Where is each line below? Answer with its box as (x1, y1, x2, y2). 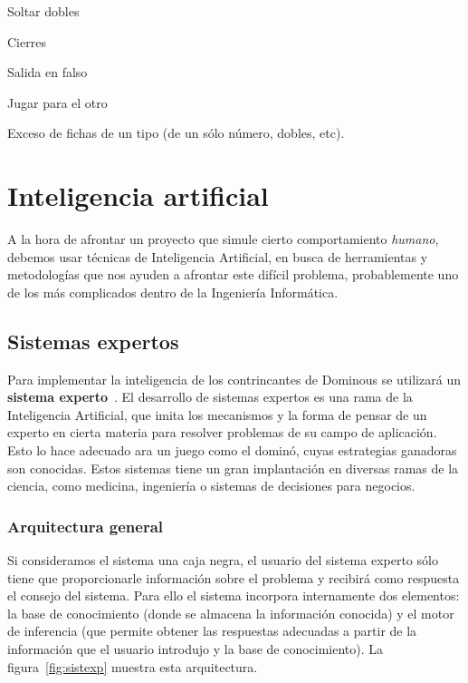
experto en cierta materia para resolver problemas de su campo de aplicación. (7, 423, 437, 442)
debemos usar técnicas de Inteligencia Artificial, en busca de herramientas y (7, 247, 428, 266)
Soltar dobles (7, 2, 80, 20)
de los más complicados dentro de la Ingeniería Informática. (7, 282, 339, 301)
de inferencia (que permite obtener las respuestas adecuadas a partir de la (7, 621, 417, 640)
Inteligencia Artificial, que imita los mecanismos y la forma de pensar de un (7, 405, 427, 424)
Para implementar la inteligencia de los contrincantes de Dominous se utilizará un (7, 369, 461, 388)
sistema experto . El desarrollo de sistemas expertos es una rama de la (7, 387, 413, 406)
